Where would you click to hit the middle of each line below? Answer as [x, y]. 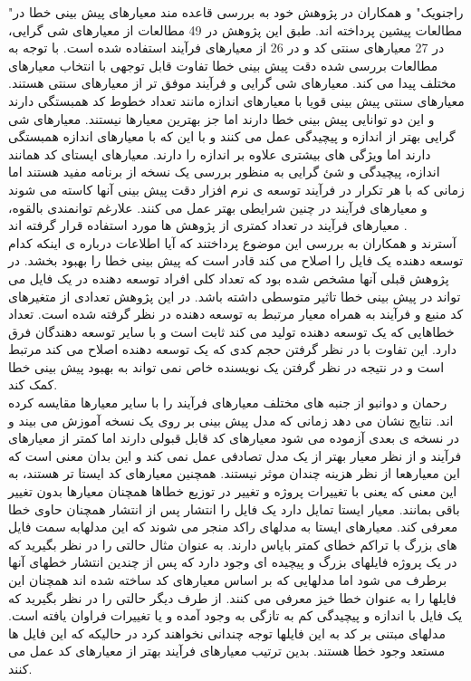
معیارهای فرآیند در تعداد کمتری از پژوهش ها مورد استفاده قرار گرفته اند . [208, 225]
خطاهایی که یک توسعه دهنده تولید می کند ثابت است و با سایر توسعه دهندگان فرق [231, 331]
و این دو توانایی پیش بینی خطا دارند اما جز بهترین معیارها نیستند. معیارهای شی [221, 118]
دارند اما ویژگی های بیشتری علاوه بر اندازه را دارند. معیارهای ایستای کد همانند [220, 153]
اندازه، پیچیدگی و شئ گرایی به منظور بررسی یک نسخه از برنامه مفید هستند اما [224, 172]
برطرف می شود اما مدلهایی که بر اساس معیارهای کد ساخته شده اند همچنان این [228, 580]
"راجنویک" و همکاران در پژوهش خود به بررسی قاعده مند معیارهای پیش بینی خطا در [236, 12]
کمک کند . [33, 384]
